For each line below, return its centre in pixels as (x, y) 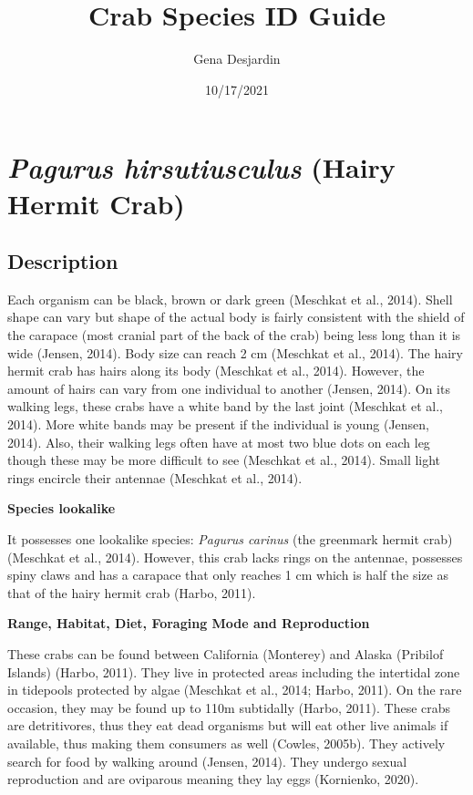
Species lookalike (62, 508)
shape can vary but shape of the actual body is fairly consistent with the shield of (236, 317)
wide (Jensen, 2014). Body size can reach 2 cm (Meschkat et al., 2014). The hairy (235, 352)
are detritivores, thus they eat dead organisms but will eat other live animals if (228, 725)
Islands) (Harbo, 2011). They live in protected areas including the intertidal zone (234, 671)
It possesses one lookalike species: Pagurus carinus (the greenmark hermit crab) (230, 539)
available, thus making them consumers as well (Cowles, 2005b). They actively (226, 743)
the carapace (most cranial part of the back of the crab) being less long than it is (234, 335)
